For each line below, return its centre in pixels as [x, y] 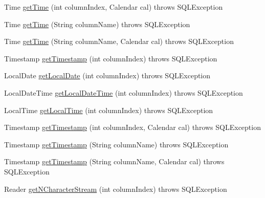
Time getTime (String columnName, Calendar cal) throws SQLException [119, 41]
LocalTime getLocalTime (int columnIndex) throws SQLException [109, 110]
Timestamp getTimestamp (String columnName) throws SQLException [116, 144]
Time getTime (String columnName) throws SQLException [97, 24]
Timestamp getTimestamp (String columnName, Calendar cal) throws [114, 161]
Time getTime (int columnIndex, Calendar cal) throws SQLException [114, 7]
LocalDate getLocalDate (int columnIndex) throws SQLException [107, 75]
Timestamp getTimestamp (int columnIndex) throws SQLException [111, 58]
